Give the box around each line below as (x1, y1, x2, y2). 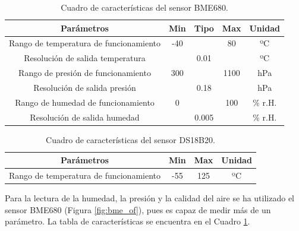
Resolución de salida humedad (30, 110, 140, 123)
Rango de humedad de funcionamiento (15, 96, 155, 108)
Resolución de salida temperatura (24, 52, 146, 64)
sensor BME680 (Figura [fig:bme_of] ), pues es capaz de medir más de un (5, 203, 271, 216)
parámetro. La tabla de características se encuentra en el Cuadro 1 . (5, 215, 250, 227)
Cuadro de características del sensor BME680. (61, 1, 228, 13)
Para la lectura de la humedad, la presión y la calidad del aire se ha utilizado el (5, 192, 295, 204)
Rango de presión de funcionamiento (18, 67, 151, 79)
